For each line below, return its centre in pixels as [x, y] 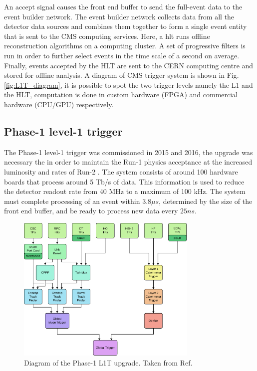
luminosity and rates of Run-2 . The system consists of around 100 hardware [121, 171]
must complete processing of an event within [72, 201]
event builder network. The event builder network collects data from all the [119, 16]
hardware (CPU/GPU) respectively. [59, 104]
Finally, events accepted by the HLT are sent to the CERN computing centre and [129, 65]
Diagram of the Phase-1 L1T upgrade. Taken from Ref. [108, 362]
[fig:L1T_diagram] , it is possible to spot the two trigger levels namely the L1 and [128, 85]
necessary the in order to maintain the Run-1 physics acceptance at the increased [128, 162]
